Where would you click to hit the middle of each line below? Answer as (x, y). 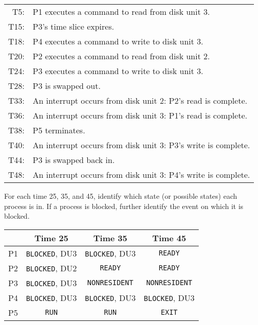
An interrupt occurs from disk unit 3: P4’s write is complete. (142, 175)
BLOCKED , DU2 (51, 268)
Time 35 (110, 238)
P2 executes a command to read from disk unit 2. (121, 56)
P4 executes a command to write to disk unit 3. (118, 41)
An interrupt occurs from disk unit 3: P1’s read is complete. (140, 115)
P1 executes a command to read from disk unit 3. (121, 11)
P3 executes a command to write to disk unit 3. (118, 71)
